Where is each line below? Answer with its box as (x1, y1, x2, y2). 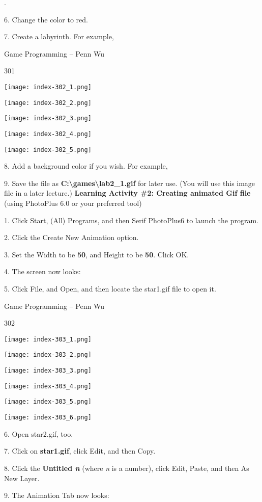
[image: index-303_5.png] (4, 398, 92, 406)
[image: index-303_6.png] (4, 414, 92, 421)
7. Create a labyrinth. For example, (4, 31, 114, 42)
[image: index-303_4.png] (4, 382, 92, 390)
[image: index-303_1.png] (4, 335, 92, 343)
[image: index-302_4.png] (4, 130, 92, 138)
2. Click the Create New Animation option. (4, 232, 139, 243)
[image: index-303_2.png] (4, 351, 92, 359)
